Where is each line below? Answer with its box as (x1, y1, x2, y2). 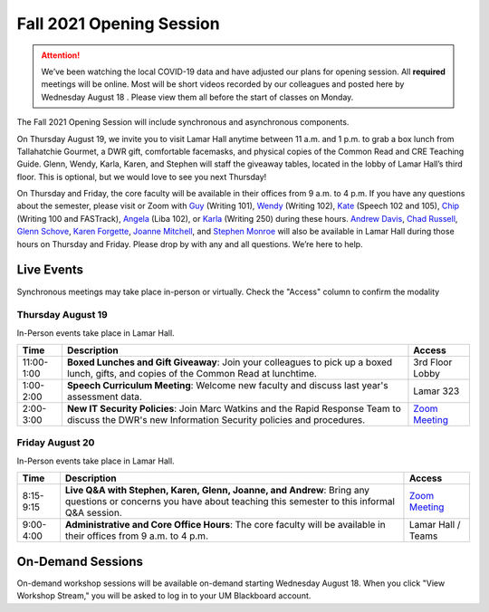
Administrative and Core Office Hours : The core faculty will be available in (64, 519, 386, 531)
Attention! (41, 50, 81, 61)
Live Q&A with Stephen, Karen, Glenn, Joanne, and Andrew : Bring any (64, 484, 370, 497)
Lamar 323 (413, 385, 460, 397)
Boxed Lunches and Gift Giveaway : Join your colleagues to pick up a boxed (66, 356, 393, 368)
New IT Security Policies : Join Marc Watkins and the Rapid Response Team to (66, 403, 402, 416)
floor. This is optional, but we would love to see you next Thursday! (16, 171, 267, 182)
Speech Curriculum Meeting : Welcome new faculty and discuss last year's (66, 379, 388, 392)
